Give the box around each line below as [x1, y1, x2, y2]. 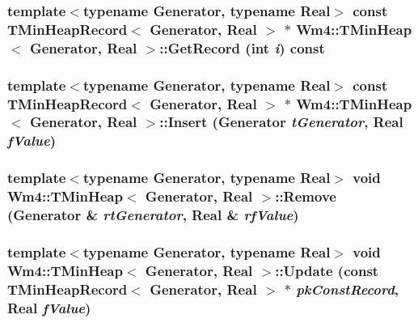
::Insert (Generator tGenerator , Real [159, 112, 403, 132]
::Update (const [275, 260, 379, 280]
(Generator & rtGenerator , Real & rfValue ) [7, 205, 299, 225]
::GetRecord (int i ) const [159, 37, 325, 57]
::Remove [275, 186, 336, 206]
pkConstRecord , [296, 278, 399, 299]
